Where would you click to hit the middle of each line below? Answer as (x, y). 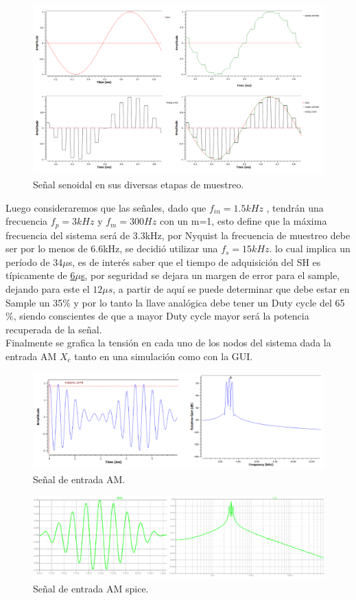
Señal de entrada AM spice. (91, 588)
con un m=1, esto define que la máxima (243, 221)
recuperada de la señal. (54, 329)
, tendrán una (295, 207)
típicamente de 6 (40, 275)
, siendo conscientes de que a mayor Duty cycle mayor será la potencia (161, 316)
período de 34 (34, 262)
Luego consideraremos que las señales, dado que (106, 207)
